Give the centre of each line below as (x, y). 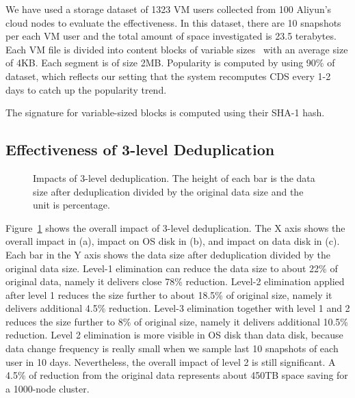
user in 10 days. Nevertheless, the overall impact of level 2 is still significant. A (171, 361)
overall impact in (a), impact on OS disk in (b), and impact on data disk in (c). (173, 241)
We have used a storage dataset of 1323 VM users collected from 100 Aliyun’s (169, 9)
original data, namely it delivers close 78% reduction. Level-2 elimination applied (175, 281)
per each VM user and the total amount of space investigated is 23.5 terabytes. (171, 36)
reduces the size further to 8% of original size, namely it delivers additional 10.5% (177, 321)
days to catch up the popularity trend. (86, 89)
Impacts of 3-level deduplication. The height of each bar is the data (174, 177)
